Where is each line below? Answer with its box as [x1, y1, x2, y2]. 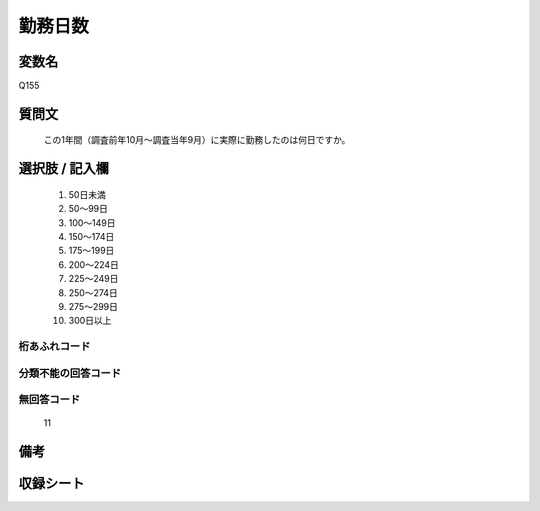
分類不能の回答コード [18, 366, 122, 380]
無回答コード [18, 393, 81, 407]
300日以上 [68, 315, 112, 327]
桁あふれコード [18, 340, 91, 354]
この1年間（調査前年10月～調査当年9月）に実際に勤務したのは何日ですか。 [43, 134, 351, 146]
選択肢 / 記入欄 [18, 160, 110, 177]
